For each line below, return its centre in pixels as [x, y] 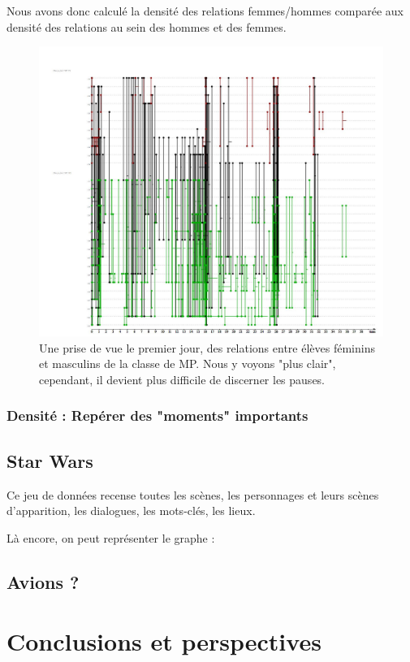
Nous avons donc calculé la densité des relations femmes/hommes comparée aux [205, 11]
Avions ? [43, 581]
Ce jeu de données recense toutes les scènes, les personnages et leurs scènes [193, 494]
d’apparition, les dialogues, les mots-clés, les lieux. [131, 511]
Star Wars [50, 460]
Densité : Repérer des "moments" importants [158, 415]
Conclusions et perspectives [164, 641]
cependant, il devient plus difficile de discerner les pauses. [182, 379]
